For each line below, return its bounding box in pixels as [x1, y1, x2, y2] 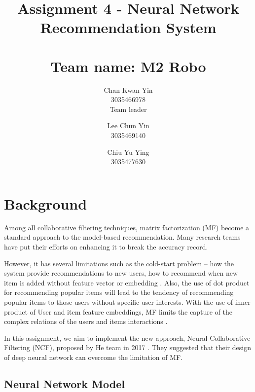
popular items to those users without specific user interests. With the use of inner [4, 296, 251, 307]
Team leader [109, 104, 147, 114]
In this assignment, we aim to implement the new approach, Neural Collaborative [4, 332, 251, 343]
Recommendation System [40, 17, 217, 37]
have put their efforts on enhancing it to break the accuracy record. [4, 241, 208, 251]
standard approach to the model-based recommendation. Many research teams [4, 232, 241, 242]
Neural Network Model [4, 376, 125, 391]
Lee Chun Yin [107, 120, 149, 131]
